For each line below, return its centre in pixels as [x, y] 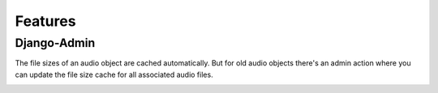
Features [45, 21]
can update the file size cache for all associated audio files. [114, 74]
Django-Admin [55, 43]
